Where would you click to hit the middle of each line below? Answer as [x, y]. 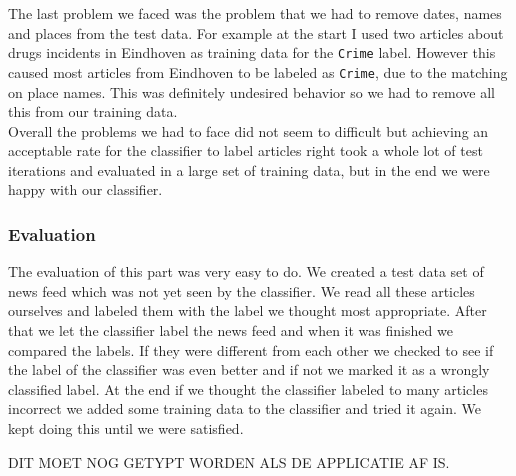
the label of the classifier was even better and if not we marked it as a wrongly [249, 369]
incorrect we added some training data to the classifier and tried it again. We [244, 408]
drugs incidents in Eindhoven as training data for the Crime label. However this [252, 52]
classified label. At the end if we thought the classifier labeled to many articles [248, 388]
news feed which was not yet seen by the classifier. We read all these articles [241, 290]
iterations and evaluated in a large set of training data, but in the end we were [249, 169]
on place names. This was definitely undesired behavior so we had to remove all [251, 91]
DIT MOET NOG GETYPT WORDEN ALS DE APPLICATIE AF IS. [229, 461]
